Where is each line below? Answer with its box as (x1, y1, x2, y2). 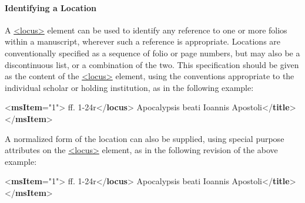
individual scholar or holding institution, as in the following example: (5, 81, 254, 93)
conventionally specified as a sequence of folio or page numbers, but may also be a (5, 46, 300, 59)
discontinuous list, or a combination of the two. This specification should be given (5, 58, 299, 70)
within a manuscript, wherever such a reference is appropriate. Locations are (5, 35, 281, 48)
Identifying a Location (5, 1, 96, 13)
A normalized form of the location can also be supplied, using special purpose (5, 132, 284, 144)
